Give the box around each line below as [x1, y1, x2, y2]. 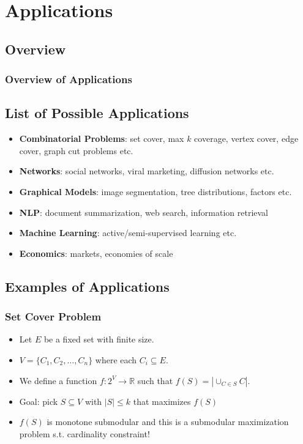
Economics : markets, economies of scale [19, 246, 173, 259]
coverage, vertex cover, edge [194, 132, 299, 145]
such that [137, 374, 173, 387]
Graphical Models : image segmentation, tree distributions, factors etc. [19, 185, 292, 198]
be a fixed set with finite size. [43, 333, 154, 346]
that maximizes [133, 394, 191, 407]
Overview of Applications [5, 72, 132, 87]
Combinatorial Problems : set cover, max [19, 132, 184, 145]
